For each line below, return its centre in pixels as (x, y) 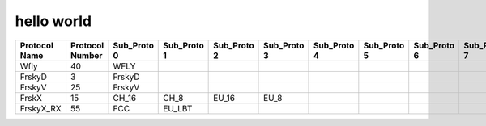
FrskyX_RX (40, 108)
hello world (53, 21)
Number (86, 55)
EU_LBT (178, 108)
